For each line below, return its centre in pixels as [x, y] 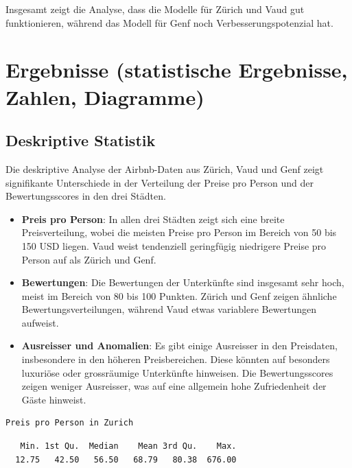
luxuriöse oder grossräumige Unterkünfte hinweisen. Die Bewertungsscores [177, 372]
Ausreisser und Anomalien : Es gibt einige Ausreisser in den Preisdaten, [179, 346]
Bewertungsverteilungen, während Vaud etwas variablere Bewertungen [169, 309]
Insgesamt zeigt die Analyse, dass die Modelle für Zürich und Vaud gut [155, 9]
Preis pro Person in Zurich [70, 423]
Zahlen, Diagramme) [105, 96]
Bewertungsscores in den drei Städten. [86, 196]
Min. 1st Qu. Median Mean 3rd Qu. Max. [128, 446]
